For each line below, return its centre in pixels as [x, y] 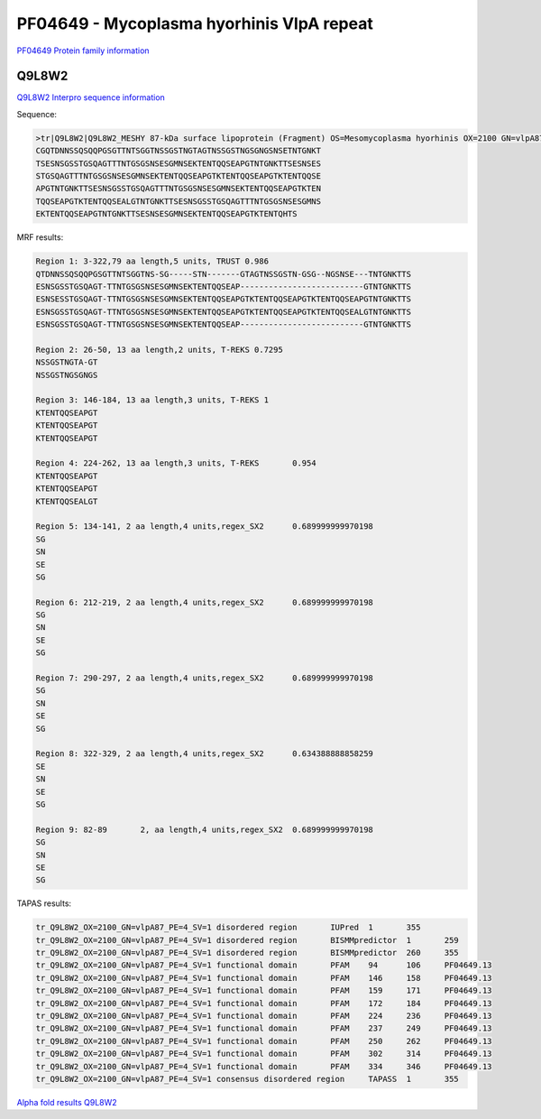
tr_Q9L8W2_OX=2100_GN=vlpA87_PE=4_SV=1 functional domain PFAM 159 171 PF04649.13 [264, 991]
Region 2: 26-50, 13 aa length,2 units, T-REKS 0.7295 [159, 349]
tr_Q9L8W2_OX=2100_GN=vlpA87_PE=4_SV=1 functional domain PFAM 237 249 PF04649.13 [264, 1028]
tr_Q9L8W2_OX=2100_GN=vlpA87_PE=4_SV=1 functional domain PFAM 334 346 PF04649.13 [264, 1066]
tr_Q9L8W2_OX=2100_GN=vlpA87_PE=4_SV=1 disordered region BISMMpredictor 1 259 [247, 940]
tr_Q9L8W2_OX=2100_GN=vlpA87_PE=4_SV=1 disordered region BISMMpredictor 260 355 [247, 953]
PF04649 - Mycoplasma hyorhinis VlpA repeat [195, 23]
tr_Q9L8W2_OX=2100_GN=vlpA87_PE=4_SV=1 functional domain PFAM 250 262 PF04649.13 [264, 1041]
